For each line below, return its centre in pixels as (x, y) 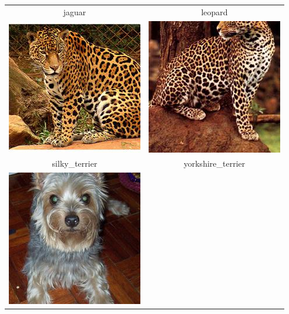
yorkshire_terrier (214, 163)
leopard (214, 11)
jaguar (75, 11)
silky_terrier (75, 163)
